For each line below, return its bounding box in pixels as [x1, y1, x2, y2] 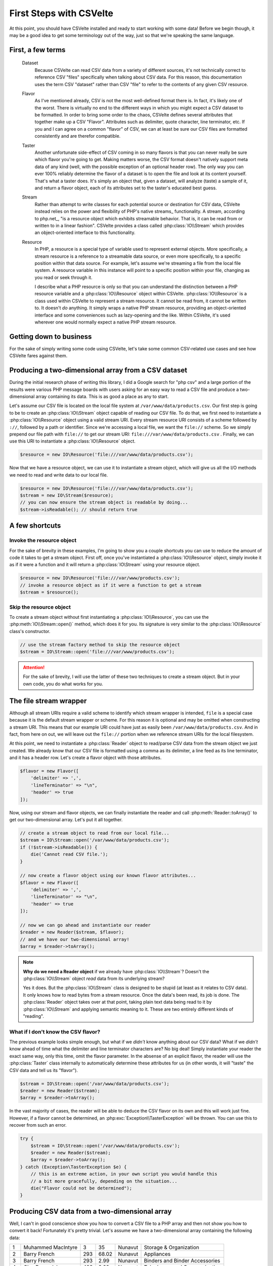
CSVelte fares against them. [9, 352, 68, 359]
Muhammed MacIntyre [23, 1244, 78, 1251]
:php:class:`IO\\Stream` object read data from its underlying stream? [23, 975, 165, 981]
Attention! [23, 664, 45, 670]
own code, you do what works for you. [23, 681, 103, 687]
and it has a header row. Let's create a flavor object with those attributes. [9, 755, 162, 761]
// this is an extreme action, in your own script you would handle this [30, 1171, 217, 1177]
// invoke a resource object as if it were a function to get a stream [20, 582, 202, 588]
